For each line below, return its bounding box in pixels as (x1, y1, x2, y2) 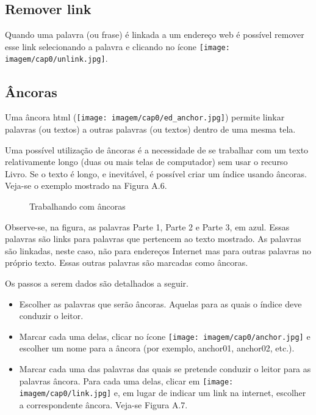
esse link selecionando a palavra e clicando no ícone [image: (5, 40, 230, 53)
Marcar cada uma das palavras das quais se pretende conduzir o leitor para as (19, 362, 311, 375)
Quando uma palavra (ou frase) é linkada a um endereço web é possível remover (5, 28, 304, 41)
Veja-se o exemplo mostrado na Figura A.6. (5, 179, 167, 192)
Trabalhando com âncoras (29, 199, 126, 212)
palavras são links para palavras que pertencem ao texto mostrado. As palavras (5, 232, 301, 245)
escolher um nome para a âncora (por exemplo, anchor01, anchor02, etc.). (19, 342, 295, 354)
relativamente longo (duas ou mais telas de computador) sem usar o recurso (5, 155, 288, 168)
